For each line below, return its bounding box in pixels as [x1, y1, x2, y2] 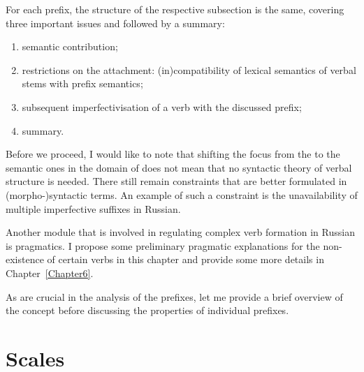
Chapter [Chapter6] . [6, 265, 94, 280]
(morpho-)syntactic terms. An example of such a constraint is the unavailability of [6, 187, 358, 202]
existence [6, 252, 44, 267]
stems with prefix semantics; [22, 76, 143, 91]
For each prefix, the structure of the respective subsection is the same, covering [6, 2, 344, 16]
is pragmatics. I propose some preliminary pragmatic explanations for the [6, 238, 320, 253]
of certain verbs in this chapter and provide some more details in [47, 252, 324, 267]
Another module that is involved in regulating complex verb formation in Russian [6, 225, 355, 239]
